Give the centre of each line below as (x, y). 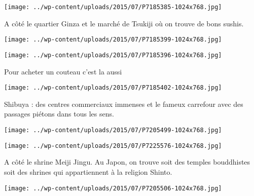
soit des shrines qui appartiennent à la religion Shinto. (88, 171)
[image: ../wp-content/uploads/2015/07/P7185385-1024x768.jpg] (113, 7)
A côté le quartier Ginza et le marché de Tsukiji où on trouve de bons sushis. (124, 23)
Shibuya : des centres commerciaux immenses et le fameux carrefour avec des (124, 104)
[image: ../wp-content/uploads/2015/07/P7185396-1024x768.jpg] (113, 55)
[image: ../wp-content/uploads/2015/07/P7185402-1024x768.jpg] (113, 88)
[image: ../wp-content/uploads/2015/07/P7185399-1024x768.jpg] (113, 40)
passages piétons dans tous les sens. (59, 114)
